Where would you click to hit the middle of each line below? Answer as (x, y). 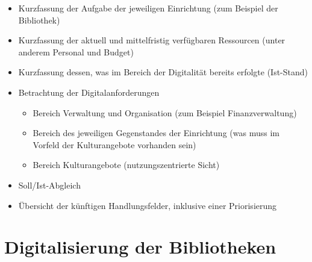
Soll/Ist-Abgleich (49, 185)
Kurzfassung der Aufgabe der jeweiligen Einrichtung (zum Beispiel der (148, 8)
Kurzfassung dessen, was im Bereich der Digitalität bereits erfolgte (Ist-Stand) (163, 72)
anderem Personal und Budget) (76, 51)
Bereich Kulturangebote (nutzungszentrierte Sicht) (126, 165)
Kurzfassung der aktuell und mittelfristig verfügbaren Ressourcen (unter (152, 40)
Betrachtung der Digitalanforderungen (89, 92)
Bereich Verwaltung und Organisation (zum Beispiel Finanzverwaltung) (165, 112)
